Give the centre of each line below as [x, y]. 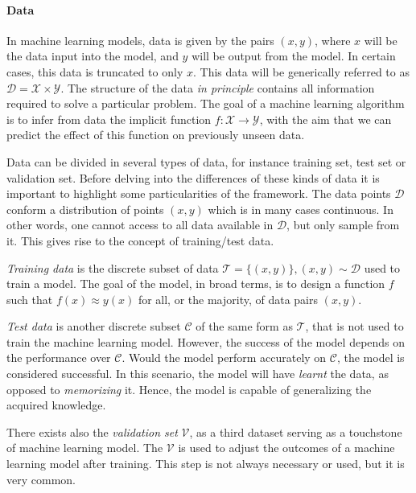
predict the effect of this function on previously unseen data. [156, 135]
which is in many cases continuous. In [301, 209]
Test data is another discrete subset [94, 326]
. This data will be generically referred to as [301, 71]
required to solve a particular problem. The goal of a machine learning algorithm [206, 103]
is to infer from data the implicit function [109, 119]
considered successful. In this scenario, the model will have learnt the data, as [198, 374]
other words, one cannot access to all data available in [140, 225]
